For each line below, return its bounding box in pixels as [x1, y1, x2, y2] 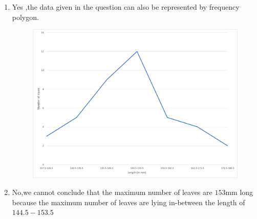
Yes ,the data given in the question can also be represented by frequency [12, 2, 240, 12]
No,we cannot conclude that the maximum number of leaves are [12, 187, 212, 198]
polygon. [12, 11, 39, 22]
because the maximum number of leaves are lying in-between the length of [12, 196, 245, 207]
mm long [225, 187, 253, 198]
